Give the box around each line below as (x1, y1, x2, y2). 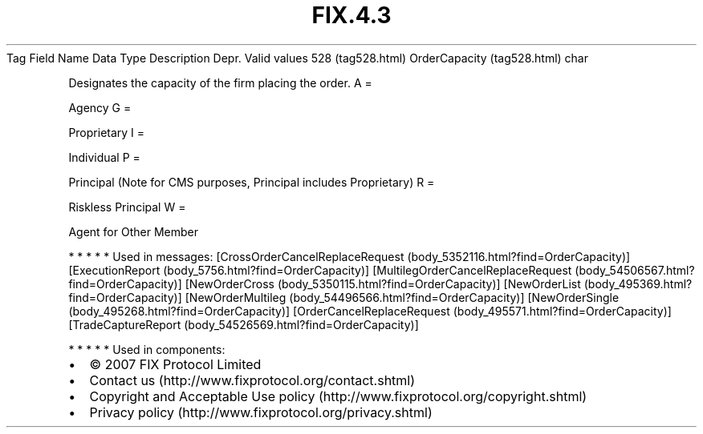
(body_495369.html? (583, 276, 693, 291)
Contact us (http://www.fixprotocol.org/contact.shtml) (89, 372, 416, 388)
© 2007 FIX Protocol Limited (89, 356, 262, 372)
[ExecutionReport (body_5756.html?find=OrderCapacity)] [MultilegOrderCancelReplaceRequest (68, 263, 572, 277)
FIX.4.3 (311, 2, 392, 29)
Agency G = (68, 100, 132, 115)
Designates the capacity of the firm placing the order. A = (68, 75, 372, 90)
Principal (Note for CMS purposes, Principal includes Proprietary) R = (68, 175, 435, 189)
